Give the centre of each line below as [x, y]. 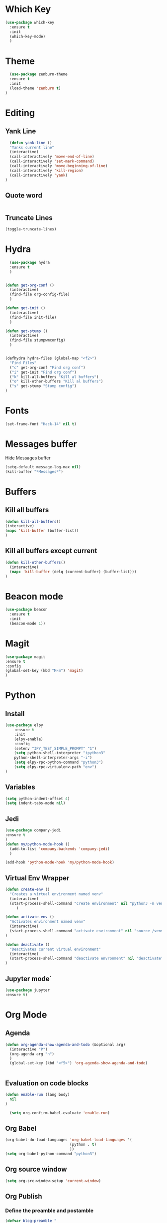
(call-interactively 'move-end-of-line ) [52, 157]
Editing [20, 113]
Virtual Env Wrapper [37, 878]
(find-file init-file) [33, 317]
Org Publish [24, 1196]
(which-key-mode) [28, 36]
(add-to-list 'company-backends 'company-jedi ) [60, 849]
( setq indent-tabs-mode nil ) [35, 803]
